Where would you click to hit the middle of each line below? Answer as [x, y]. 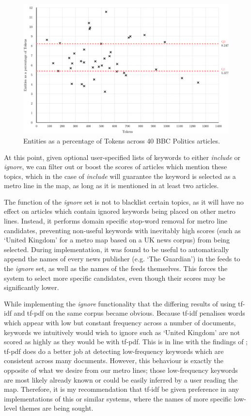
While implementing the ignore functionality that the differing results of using [120, 303]
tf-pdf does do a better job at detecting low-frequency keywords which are [114, 351]
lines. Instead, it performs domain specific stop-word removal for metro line [116, 221]
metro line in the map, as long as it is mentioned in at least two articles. [111, 185]
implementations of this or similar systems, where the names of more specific [118, 398]
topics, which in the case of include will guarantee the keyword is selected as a [120, 176]
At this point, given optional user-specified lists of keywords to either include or [122, 157]
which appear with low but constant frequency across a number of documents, [120, 322]
